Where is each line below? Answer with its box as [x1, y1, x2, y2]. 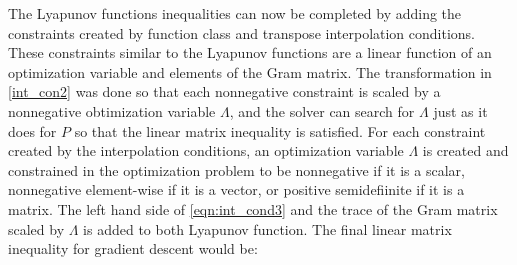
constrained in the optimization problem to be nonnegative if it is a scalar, [8, 159, 465, 180]
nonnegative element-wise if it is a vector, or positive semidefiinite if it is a [8, 179, 465, 200]
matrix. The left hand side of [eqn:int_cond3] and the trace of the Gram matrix [8, 198, 498, 219]
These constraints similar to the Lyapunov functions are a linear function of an [8, 42, 492, 63]
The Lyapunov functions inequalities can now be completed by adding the [8, 3, 462, 23]
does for [8, 120, 57, 141]
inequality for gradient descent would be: [8, 238, 258, 259]
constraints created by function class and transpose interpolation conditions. [8, 22, 476, 43]
